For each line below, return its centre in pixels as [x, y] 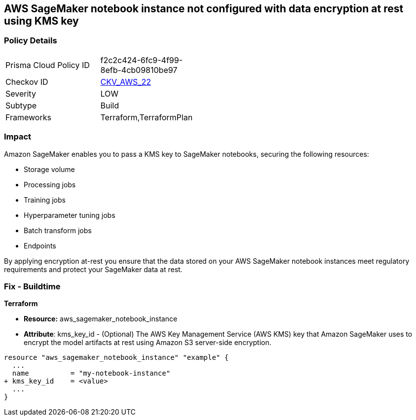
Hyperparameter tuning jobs [70, 215]
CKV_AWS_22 [126, 82]
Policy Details [31, 41]
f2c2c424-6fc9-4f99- [142, 60]
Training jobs [45, 200]
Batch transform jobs [58, 230]
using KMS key [41, 21]
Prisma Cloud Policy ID [48, 65]
